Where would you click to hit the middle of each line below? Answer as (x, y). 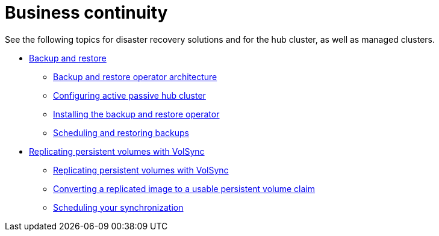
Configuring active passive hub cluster (129, 95)
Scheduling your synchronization (118, 207)
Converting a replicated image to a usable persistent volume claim (184, 188)
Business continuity (86, 13)
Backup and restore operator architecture (135, 76)
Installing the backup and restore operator (136, 114)
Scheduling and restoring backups (121, 132)
